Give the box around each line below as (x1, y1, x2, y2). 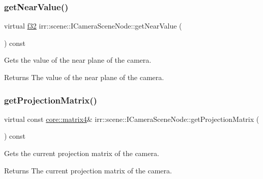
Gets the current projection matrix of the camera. (4, 148, 159, 158)
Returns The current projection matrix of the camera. (4, 165, 172, 175)
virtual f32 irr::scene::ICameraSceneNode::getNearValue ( (4, 20, 182, 31)
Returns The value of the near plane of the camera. (4, 72, 164, 82)
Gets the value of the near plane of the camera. (4, 55, 152, 65)
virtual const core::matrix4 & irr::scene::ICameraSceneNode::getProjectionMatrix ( (4, 113, 259, 124)
